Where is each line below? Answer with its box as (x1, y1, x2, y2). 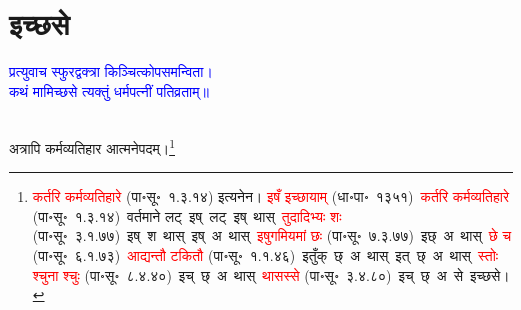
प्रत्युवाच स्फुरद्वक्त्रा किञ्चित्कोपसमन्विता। (9, 61, 213, 82)
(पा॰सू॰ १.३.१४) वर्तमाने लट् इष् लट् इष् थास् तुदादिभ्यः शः (32, 205, 342, 226)
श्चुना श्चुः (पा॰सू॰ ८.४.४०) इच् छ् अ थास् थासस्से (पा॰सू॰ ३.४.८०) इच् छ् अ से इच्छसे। (32, 264, 510, 285)
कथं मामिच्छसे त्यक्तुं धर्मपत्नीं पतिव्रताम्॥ (9, 80, 209, 101)
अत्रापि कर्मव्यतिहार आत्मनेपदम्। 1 (9, 134, 175, 158)
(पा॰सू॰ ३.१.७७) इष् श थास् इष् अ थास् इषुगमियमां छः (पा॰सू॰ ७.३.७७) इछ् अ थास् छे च (32, 225, 512, 246)
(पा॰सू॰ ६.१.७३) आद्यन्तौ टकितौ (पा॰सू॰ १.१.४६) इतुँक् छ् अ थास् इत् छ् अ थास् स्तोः (32, 244, 499, 265)
